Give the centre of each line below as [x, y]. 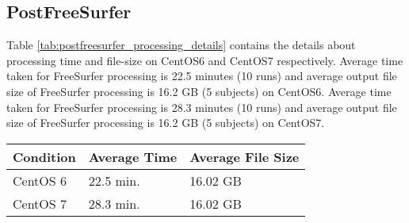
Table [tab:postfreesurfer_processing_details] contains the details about [181, 45]
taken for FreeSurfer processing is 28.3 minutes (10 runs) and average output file [202, 107]
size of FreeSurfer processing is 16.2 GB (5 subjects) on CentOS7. [166, 123]
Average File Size [245, 156]
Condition [44, 156]
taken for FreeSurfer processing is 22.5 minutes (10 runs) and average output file [202, 76]
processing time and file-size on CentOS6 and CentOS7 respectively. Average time [205, 60]
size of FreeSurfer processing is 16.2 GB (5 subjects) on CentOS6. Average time [199, 91]
